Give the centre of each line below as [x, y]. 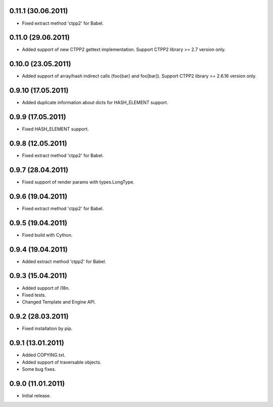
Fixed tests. [34, 295]
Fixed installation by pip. [47, 329]
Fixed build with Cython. [47, 235]
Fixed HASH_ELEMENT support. [55, 129]
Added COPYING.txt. [44, 355]
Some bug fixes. [39, 369]
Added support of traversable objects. [62, 362]
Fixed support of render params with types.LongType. [78, 182]
